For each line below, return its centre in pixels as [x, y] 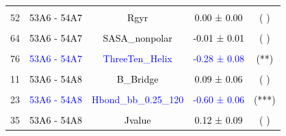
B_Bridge [138, 79]
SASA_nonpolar [138, 38]
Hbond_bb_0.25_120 [138, 99]
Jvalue [138, 120]
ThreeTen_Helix [138, 58]
